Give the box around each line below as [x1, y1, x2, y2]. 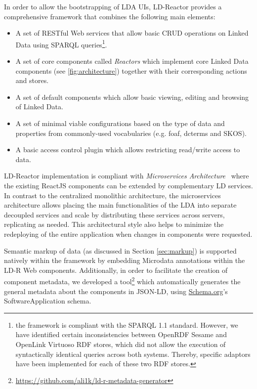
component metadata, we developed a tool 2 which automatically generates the [4, 275, 241, 286]
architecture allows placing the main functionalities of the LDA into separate [4, 200, 237, 210]
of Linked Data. [15, 101, 63, 112]
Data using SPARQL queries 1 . [15, 38, 107, 49]
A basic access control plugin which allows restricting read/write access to [15, 144, 240, 155]
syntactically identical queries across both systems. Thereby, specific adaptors [15, 348, 251, 359]
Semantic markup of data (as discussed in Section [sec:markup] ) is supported [4, 245, 237, 256]
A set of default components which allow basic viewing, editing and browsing [15, 91, 249, 102]
